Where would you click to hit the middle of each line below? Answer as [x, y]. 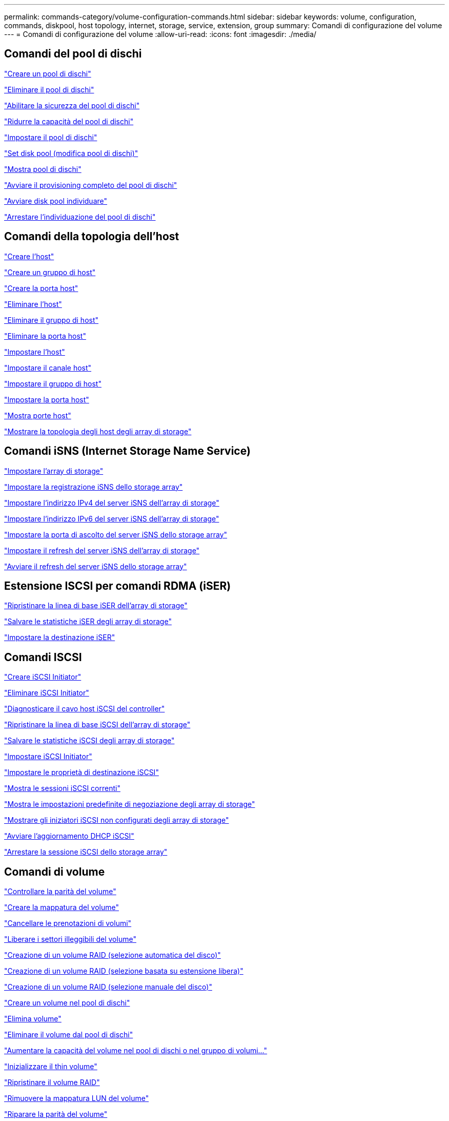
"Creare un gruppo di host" [50, 272]
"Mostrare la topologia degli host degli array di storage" [98, 431]
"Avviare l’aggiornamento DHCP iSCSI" [69, 836]
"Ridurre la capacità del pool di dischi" [69, 121]
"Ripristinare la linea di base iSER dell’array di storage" [96, 606]
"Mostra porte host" [38, 415]
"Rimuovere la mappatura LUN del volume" [77, 1098]
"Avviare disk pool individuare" [56, 201]
